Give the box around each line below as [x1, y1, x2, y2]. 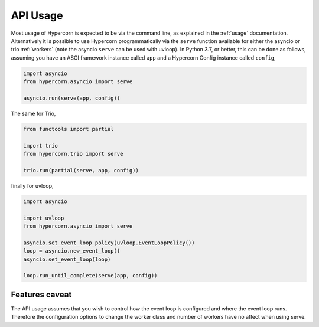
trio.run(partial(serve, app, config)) [23, 167, 139, 174]
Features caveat [11, 289, 72, 299]
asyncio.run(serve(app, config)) [23, 94, 121, 102]
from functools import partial [23, 126, 115, 132]
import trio [23, 142, 58, 149]
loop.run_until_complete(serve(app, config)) [23, 272, 158, 279]
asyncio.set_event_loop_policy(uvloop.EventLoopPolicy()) [23, 239, 195, 246]
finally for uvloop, [11, 182, 54, 189]
